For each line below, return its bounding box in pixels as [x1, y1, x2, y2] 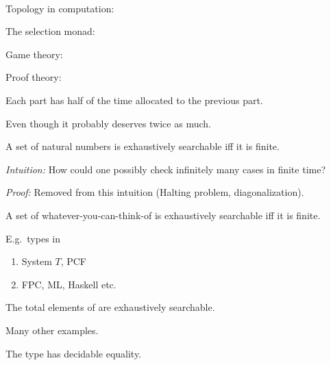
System [21, 254, 52, 268]
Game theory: [5, 47, 63, 61]
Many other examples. [5, 323, 99, 337]
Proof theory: [5, 70, 62, 84]
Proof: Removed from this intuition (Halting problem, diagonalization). [5, 185, 304, 199]
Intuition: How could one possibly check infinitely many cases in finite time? [5, 162, 326, 176]
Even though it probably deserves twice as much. [5, 116, 211, 130]
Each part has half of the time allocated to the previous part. [5, 92, 263, 107]
